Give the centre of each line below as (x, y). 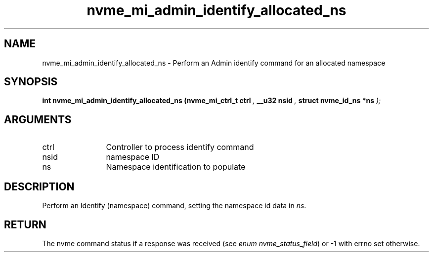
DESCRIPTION (39, 186)
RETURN (25, 224)
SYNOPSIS (31, 82)
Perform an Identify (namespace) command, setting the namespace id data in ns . (174, 206)
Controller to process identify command (180, 147)
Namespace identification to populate (176, 167)
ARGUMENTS (38, 119)
